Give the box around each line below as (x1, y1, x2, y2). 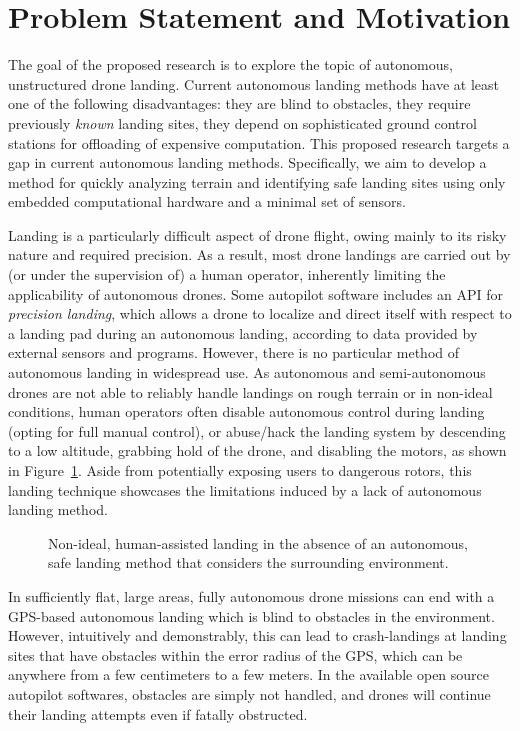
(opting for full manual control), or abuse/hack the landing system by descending (8, 420, 506, 441)
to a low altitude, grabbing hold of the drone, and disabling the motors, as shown (8, 440, 507, 461)
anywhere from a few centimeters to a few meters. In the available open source (8, 664, 490, 685)
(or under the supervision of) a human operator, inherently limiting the (8, 264, 446, 285)
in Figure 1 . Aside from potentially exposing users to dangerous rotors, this (8, 460, 472, 480)
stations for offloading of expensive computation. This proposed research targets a (8, 132, 510, 153)
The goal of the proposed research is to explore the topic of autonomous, (8, 54, 453, 75)
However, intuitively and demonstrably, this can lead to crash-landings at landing (8, 625, 507, 646)
